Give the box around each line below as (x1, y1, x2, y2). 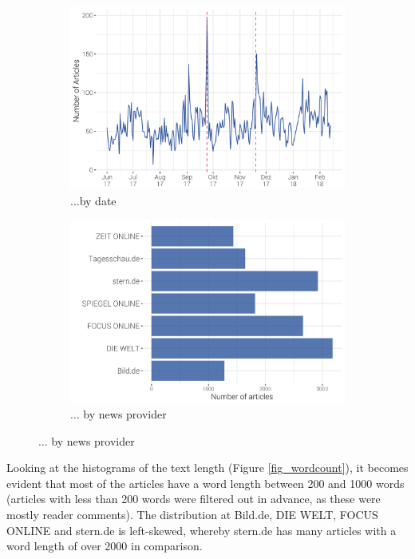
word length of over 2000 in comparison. (6, 537, 203, 554)
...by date (70, 192, 117, 208)
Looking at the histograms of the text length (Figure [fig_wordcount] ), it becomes (6, 459, 409, 476)
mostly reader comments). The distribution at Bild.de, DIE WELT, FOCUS (6, 505, 378, 522)
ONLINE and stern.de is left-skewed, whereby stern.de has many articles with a (6, 521, 397, 538)
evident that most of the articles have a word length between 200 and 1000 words (6, 474, 405, 491)
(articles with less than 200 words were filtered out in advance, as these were (6, 490, 381, 507)
